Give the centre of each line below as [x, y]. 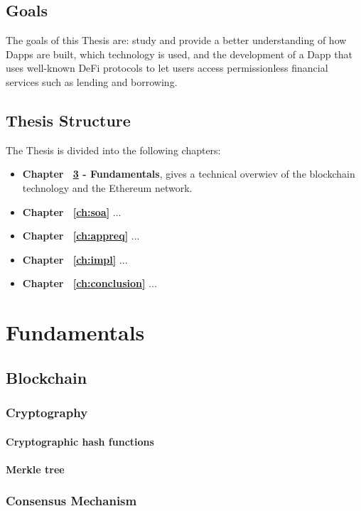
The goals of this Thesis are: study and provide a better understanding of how [176, 40]
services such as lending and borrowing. [92, 81]
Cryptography [47, 413]
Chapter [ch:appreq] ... [81, 236]
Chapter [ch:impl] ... [75, 259]
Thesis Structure [68, 120]
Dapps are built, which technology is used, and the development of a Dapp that [179, 54]
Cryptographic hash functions [80, 441]
